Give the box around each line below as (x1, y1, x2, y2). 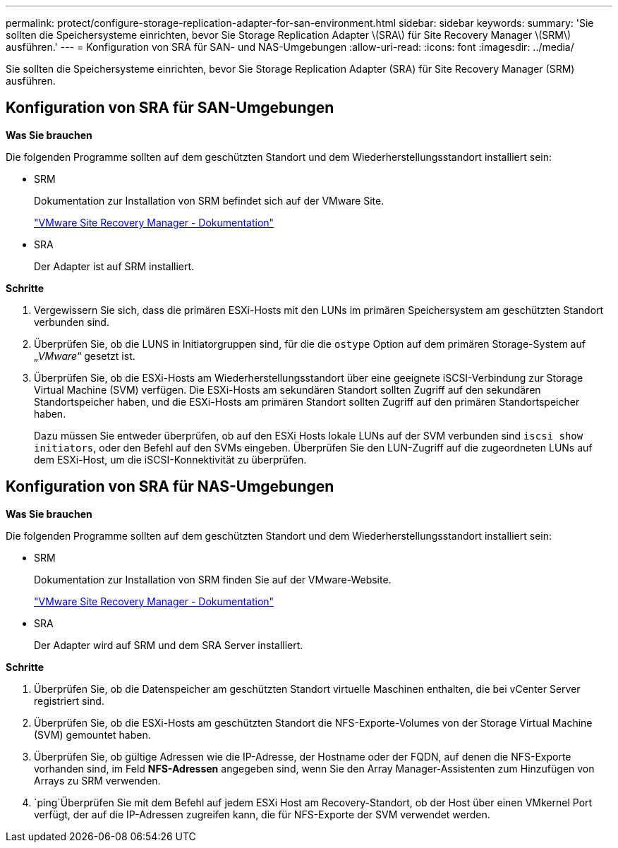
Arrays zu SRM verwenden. (34, 774, 161, 787)
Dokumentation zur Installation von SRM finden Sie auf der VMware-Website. (34, 573, 392, 586)
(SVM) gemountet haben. (34, 728, 151, 741)
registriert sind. (34, 694, 104, 707)
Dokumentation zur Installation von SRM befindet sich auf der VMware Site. (34, 194, 384, 207)
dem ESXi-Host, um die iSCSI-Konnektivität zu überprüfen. (34, 453, 307, 466)
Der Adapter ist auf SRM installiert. (34, 260, 195, 272)
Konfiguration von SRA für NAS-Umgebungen (6, 478, 334, 496)
